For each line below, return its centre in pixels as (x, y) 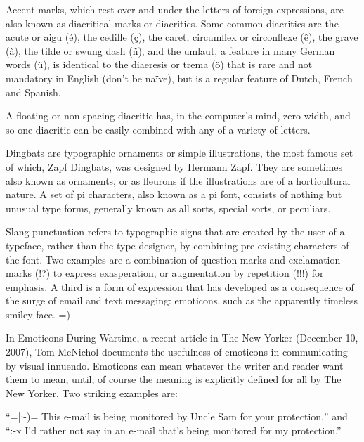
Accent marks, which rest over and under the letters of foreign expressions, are (175, 9)
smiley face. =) (38, 314)
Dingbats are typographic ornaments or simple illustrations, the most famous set (180, 153)
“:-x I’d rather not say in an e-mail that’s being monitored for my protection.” (174, 430)
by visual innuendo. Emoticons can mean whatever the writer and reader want (175, 365)
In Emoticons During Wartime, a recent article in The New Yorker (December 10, (182, 338)
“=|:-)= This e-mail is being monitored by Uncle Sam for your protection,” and (177, 416)
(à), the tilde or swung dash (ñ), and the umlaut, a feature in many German (170, 50)
